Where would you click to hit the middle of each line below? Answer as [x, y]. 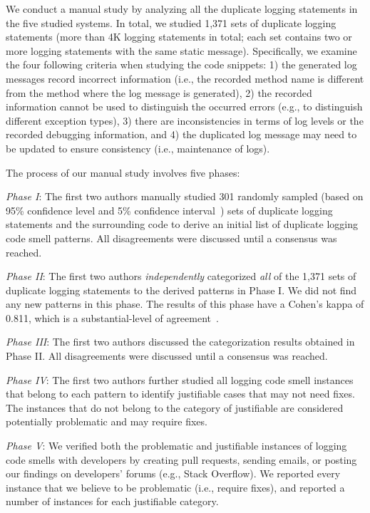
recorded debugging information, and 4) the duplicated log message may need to [181, 134]
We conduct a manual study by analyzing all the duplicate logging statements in [182, 9]
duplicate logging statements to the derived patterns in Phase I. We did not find [181, 290]
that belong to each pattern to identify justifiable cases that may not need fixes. [180, 394]
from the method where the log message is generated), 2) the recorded [159, 92]
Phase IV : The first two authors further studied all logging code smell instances [180, 379]
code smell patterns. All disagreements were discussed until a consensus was [171, 238]
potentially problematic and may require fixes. [107, 421]
